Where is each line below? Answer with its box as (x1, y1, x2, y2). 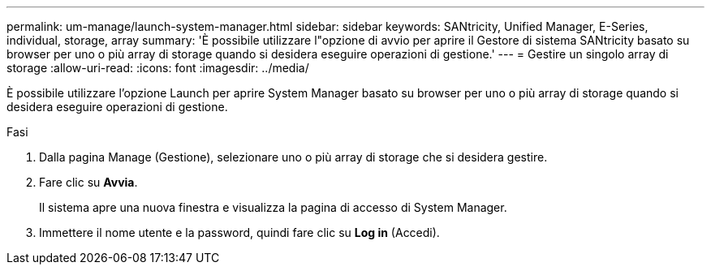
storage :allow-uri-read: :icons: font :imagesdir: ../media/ (6, 61, 309, 75)
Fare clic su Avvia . (39, 175, 138, 189)
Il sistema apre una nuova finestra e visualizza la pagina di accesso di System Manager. (39, 200, 507, 214)
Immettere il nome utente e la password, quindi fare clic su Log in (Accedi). (39, 226, 440, 239)
